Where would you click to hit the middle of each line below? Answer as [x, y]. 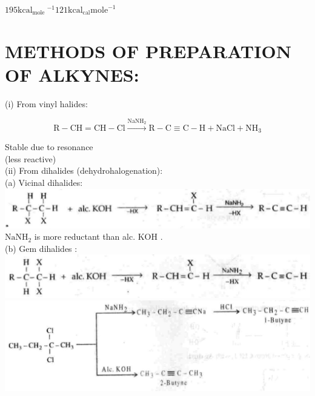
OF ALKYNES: [72, 74]
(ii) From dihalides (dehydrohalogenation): [84, 170]
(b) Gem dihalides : [41, 248]
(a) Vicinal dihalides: [44, 182]
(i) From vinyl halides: [46, 103]
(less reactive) [31, 158]
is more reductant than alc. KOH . [98, 236]
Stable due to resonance [49, 147]
